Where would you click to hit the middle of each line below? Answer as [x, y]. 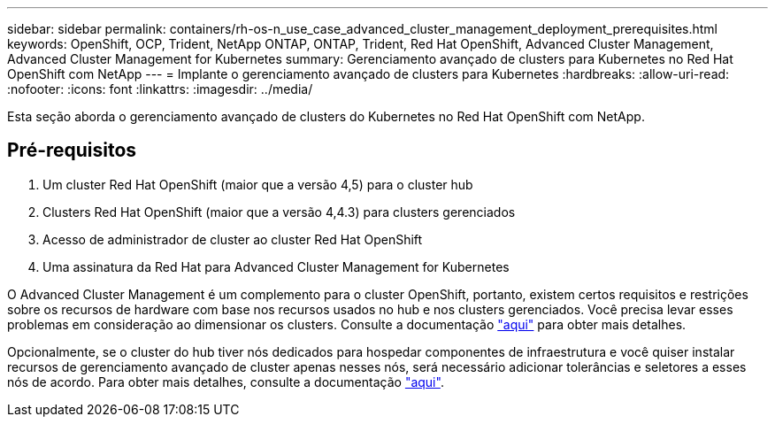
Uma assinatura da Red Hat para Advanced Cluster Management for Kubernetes [276, 266]
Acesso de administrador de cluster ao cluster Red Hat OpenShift [233, 239]
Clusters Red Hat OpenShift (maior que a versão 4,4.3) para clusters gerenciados [279, 212]
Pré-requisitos [72, 150]
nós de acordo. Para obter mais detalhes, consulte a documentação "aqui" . [226, 382]
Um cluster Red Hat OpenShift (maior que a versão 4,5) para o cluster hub [258, 184]
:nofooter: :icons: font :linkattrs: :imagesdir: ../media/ [160, 89]
